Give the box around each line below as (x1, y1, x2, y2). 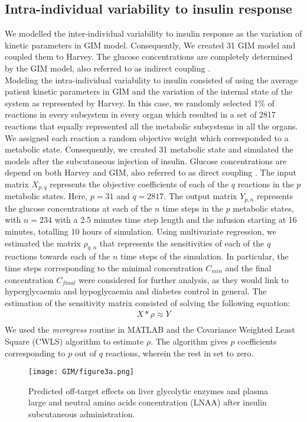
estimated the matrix (5, 236, 81, 249)
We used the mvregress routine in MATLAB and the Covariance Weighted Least (5, 323, 295, 336)
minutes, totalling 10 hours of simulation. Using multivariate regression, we (5, 225, 276, 238)
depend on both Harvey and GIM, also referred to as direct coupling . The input (5, 166, 296, 178)
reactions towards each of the (5, 250, 110, 262)
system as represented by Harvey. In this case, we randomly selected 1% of (5, 96, 275, 109)
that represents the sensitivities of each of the (99, 236, 264, 249)
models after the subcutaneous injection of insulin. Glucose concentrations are (5, 154, 287, 167)
